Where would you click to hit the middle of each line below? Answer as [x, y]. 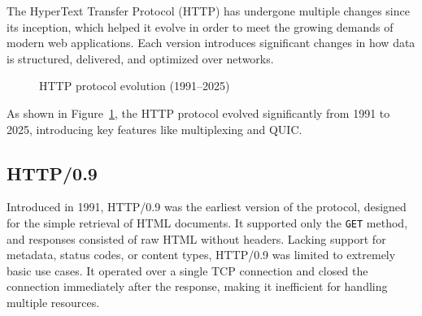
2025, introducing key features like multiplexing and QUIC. [154, 129]
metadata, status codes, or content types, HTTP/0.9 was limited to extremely [201, 255]
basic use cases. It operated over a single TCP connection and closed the [187, 270]
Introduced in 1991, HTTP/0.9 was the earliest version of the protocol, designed [207, 207]
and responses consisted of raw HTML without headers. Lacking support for [196, 238]
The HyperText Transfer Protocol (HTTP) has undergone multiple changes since [208, 11]
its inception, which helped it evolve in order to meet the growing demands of [200, 26]
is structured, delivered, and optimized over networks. [140, 58]
